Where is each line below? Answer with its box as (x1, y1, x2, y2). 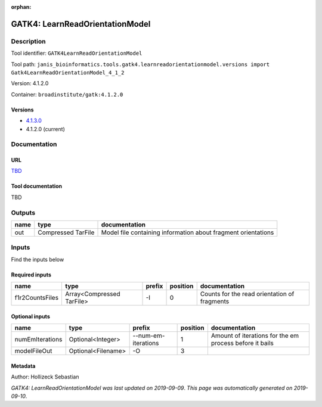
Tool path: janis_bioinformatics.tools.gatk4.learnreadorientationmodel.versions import (11, 60, 270, 68)
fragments (200, 297, 230, 306)
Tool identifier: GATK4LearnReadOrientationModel (11, 49, 143, 57)
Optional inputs (11, 313, 50, 320)
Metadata (11, 362, 36, 369)
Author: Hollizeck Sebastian (11, 373, 79, 381)
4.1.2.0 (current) (26, 125, 65, 132)
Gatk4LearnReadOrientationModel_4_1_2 (11, 69, 125, 76)
